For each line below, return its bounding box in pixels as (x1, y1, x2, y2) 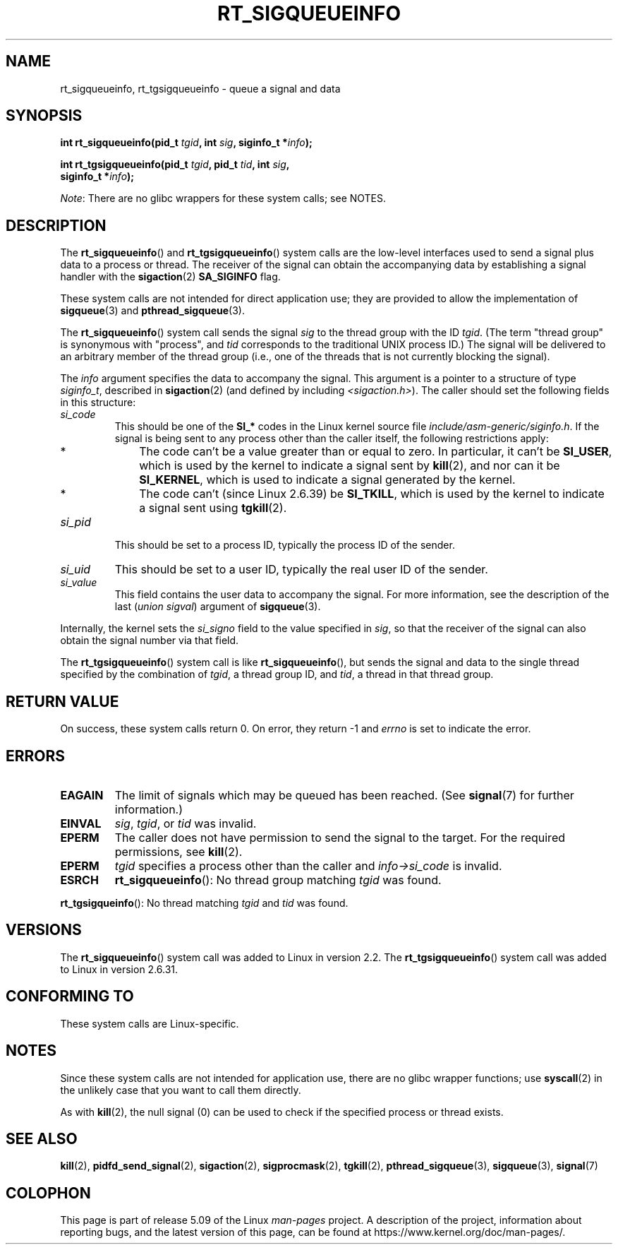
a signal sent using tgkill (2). (139, 501, 287, 516)
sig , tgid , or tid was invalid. (114, 816, 257, 831)
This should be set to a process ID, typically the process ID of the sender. (114, 539, 455, 552)
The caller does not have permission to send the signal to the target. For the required (114, 830, 565, 845)
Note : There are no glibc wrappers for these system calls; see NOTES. (60, 192, 387, 205)
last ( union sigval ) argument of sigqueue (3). (114, 600, 321, 613)
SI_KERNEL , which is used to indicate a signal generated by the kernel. (139, 472, 516, 487)
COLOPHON (6, 1184, 91, 1202)
